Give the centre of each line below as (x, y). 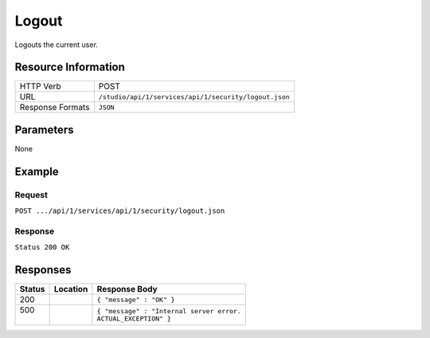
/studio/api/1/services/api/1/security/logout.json (194, 97)
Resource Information (70, 67)
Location (71, 289)
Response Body (127, 289)
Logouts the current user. (57, 45)
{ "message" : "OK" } (136, 299)
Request (31, 195)
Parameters (44, 130)
